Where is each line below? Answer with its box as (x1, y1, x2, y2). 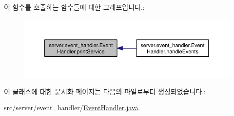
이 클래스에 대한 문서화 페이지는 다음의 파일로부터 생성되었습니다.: (4, 86, 206, 96)
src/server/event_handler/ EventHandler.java (4, 102, 138, 113)
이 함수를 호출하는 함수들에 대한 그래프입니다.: (4, 2, 145, 12)
